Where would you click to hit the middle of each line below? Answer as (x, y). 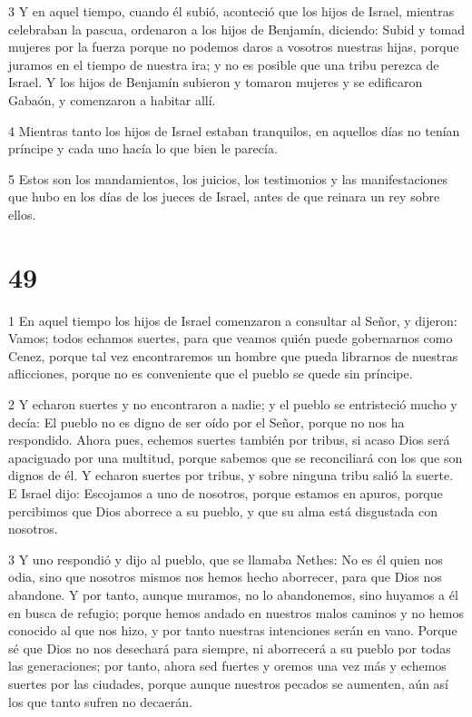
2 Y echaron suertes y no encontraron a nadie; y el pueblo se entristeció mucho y (233, 404)
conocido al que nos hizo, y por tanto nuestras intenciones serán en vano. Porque (233, 630)
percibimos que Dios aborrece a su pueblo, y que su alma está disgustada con (223, 511)
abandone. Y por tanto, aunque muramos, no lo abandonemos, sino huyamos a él (233, 594)
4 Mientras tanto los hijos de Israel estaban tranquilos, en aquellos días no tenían (234, 130)
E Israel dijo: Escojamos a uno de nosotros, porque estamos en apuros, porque (226, 493)
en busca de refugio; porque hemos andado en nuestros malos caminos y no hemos (236, 612)
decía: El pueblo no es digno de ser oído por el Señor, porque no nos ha (206, 422)
